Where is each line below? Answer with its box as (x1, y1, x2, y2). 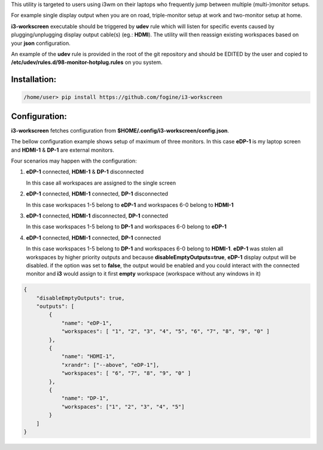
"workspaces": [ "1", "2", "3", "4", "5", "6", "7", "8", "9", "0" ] (61, 328, 270, 335)
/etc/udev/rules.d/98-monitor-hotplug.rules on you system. (11, 59, 163, 66)
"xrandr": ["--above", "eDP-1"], (61, 362, 160, 368)
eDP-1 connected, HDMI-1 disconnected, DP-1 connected (26, 212, 169, 219)
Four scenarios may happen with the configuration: (11, 157, 137, 164)
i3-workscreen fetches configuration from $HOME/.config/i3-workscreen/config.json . (11, 127, 230, 134)
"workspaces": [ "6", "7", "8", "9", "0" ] (61, 370, 191, 376)
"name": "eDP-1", (61, 320, 112, 326)
